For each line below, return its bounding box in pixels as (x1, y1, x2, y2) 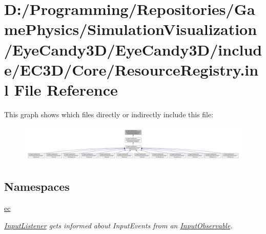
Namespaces (4, 178, 70, 194)
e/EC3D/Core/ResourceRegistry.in (4, 59, 259, 80)
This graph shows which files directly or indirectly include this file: (4, 109, 214, 119)
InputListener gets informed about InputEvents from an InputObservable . (4, 220, 233, 230)
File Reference (14, 79, 118, 100)
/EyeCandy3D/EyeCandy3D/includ (4, 39, 262, 60)
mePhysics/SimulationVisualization (4, 19, 257, 40)
